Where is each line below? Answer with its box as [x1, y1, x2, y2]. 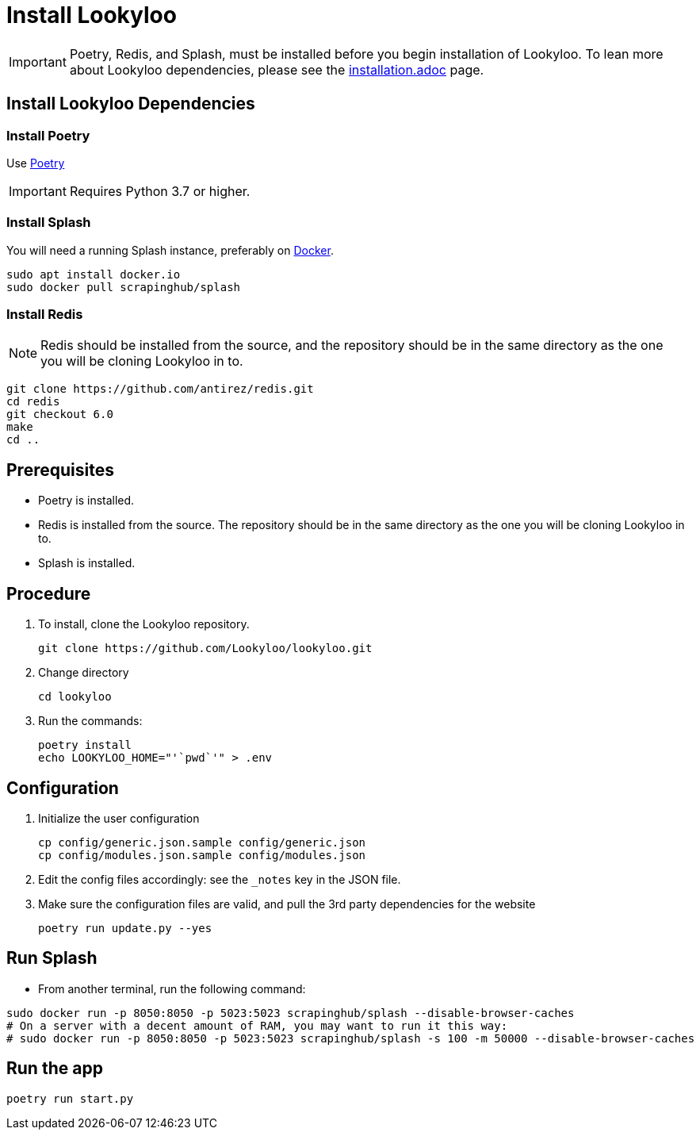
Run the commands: [38, 714, 143, 728]
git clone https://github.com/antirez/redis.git [6, 382, 314, 396]
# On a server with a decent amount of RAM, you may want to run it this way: [6, 1019, 508, 1032]
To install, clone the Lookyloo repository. [38, 617, 250, 631]
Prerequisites [6, 459, 114, 480]
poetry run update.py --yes [38, 922, 212, 935]
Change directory [38, 666, 129, 680]
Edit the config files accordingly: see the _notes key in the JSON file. [38, 873, 401, 886]
